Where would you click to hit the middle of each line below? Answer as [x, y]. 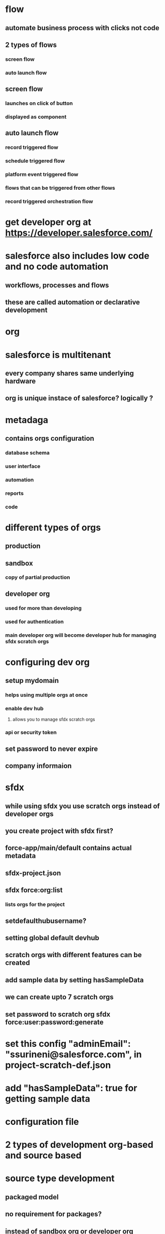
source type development [60, 1178]
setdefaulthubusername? [46, 921]
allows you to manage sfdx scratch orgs [54, 719]
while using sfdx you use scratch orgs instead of [82, 806]
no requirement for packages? [53, 1214]
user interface [23, 466]
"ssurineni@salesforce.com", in [73, 1054]
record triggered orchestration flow [49, 201]
